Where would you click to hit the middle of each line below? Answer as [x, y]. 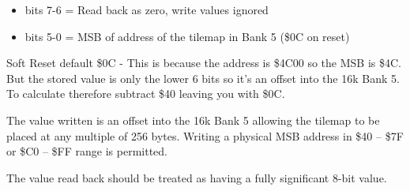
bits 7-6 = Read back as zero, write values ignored [147, 9]
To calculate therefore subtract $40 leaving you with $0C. [146, 94]
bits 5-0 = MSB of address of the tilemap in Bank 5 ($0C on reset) [187, 36]
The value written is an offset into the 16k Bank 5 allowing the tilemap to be [193, 120]
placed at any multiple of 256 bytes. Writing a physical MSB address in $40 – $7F [205, 135]
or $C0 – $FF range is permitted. [87, 151]
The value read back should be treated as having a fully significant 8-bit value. [197, 177]
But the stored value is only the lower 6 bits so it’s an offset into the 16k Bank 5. [203, 78]
